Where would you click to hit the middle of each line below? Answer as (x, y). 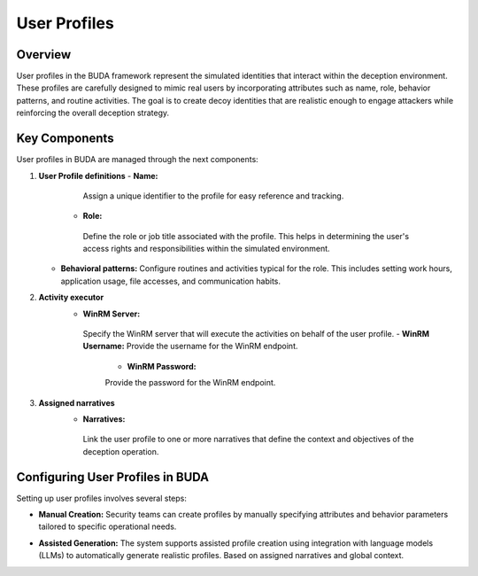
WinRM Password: (162, 366)
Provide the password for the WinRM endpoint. (190, 383)
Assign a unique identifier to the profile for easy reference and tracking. (213, 196)
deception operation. (121, 451)
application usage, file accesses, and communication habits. (171, 281)
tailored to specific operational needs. (108, 526)
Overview (44, 54)
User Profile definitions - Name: (98, 175)
